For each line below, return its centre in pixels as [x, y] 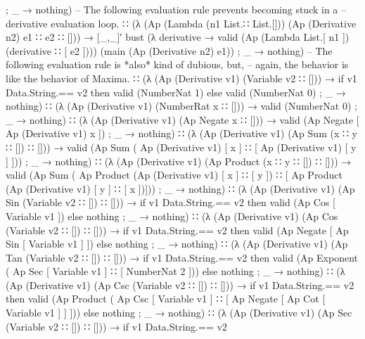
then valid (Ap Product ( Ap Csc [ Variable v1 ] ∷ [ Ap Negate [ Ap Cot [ [166, 299]
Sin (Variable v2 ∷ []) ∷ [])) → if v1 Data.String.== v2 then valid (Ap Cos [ [171, 202]
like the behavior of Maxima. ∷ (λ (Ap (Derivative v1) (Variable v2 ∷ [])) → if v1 [181, 78]
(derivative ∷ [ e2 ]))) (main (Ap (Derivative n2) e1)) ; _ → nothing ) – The [169, 50]
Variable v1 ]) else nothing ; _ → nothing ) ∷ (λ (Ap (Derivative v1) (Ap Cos [172, 216]
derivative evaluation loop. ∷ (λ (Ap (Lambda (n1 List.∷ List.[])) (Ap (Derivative [181, 23]
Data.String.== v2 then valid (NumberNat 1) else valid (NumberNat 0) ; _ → [176, 92]
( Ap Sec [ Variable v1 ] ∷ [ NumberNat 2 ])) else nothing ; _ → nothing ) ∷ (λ [175, 271]
